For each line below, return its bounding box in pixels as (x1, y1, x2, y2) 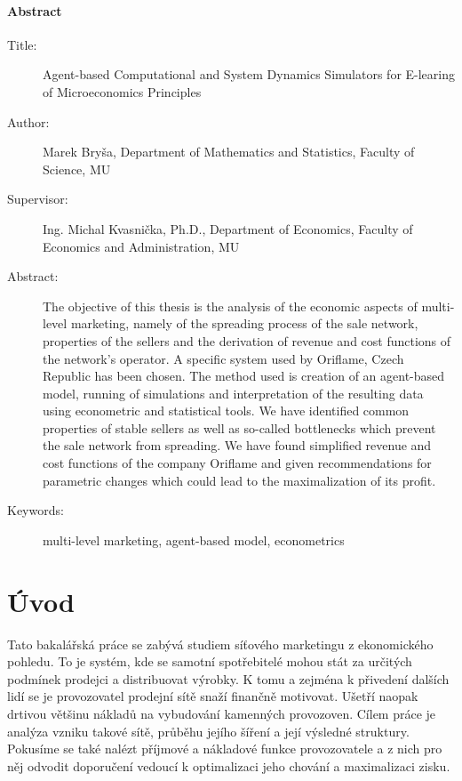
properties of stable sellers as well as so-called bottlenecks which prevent (43, 418, 436, 437)
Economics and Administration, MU (43, 237, 240, 255)
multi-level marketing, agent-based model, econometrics (43, 530, 345, 549)
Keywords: (7, 501, 64, 519)
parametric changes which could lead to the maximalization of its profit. (43, 471, 436, 489)
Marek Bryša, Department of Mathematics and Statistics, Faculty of (43, 142, 415, 161)
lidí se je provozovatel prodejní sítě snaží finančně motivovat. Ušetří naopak (7, 687, 418, 705)
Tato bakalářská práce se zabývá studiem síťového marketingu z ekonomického (7, 634, 434, 653)
